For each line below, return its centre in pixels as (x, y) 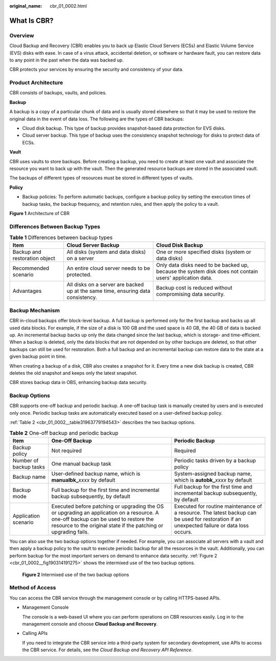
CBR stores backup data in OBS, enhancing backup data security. (78, 382)
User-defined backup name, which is (96, 474)
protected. (79, 275)
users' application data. (184, 278)
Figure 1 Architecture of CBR (40, 213)
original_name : (26, 6)
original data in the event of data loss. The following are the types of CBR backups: (97, 119)
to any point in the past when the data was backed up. (66, 60)
